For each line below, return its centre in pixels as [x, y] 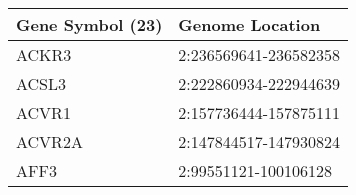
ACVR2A [49, 141]
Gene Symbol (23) [89, 24]
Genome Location [249, 24]
